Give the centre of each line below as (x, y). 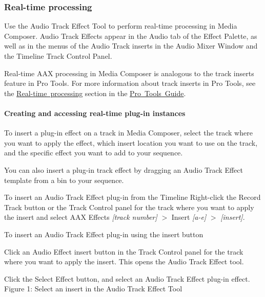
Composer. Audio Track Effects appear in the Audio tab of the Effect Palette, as (131, 36)
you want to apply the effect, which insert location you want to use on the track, (131, 142)
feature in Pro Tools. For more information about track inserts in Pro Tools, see (130, 83)
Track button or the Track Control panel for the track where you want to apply (129, 207)
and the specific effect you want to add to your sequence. (94, 153)
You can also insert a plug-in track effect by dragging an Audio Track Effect (124, 169)
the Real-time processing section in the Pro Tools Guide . (95, 93)
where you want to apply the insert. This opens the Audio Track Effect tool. (124, 261)
